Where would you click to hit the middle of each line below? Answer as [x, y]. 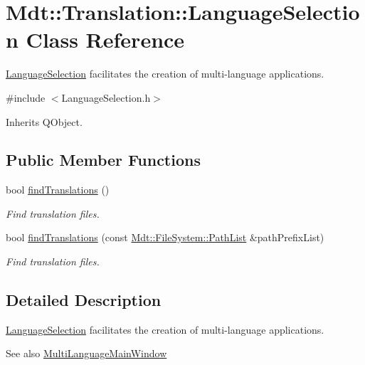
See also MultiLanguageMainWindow [86, 353]
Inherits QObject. [44, 121]
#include [26, 97]
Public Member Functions [103, 160]
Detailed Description [84, 300]
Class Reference [105, 39]
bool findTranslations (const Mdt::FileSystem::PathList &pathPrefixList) [165, 237]
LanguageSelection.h [106, 97]
